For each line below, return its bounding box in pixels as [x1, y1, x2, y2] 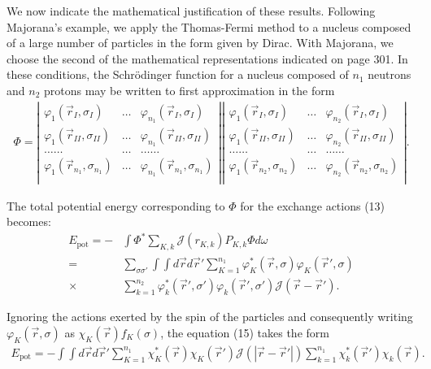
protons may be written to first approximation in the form [43, 81, 335, 98]
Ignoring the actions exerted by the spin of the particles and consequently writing [7, 308, 413, 325]
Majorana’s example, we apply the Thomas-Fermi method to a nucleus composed [7, 18, 411, 35]
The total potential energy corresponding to [7, 197, 225, 214]
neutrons [368, 66, 411, 83]
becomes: [7, 213, 51, 230]
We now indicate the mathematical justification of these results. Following [7, 2, 376, 19]
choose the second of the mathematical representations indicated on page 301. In [7, 50, 408, 67]
